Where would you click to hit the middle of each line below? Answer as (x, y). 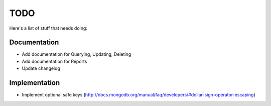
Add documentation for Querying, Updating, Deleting (77, 54)
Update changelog (41, 68)
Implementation (35, 83)
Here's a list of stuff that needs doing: (48, 28)
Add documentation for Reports (54, 61)
